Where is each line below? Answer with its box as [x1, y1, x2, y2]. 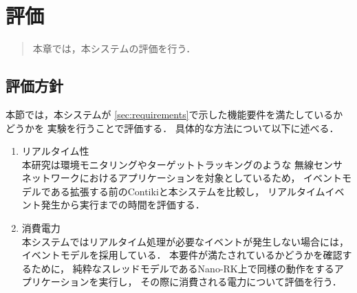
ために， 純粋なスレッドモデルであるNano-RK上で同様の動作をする [31, 261, 334, 275]
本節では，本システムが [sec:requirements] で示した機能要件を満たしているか [6, 107, 343, 121]
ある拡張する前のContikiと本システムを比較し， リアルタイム [50, 184, 325, 198]
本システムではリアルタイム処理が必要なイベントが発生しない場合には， [21, 234, 349, 248]
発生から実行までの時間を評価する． [41, 197, 205, 212]
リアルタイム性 [21, 144, 89, 158]
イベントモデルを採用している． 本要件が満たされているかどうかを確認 [21, 248, 343, 262]
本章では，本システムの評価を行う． [32, 41, 196, 56]
